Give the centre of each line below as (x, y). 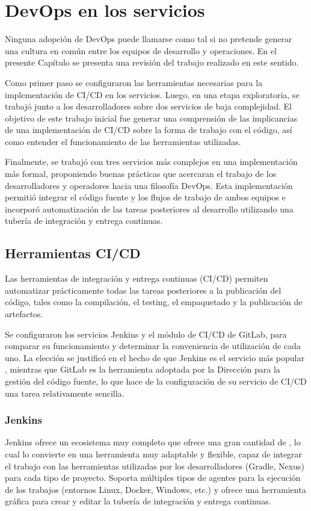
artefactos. (24, 314)
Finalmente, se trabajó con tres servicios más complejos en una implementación (151, 162)
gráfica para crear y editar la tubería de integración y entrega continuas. (138, 501)
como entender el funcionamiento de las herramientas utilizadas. (123, 141)
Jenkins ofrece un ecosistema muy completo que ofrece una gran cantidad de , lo (153, 442)
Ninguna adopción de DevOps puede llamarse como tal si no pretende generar (149, 39)
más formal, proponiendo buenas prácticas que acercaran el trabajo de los (141, 174)
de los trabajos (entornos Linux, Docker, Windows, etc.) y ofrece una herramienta (155, 489)
